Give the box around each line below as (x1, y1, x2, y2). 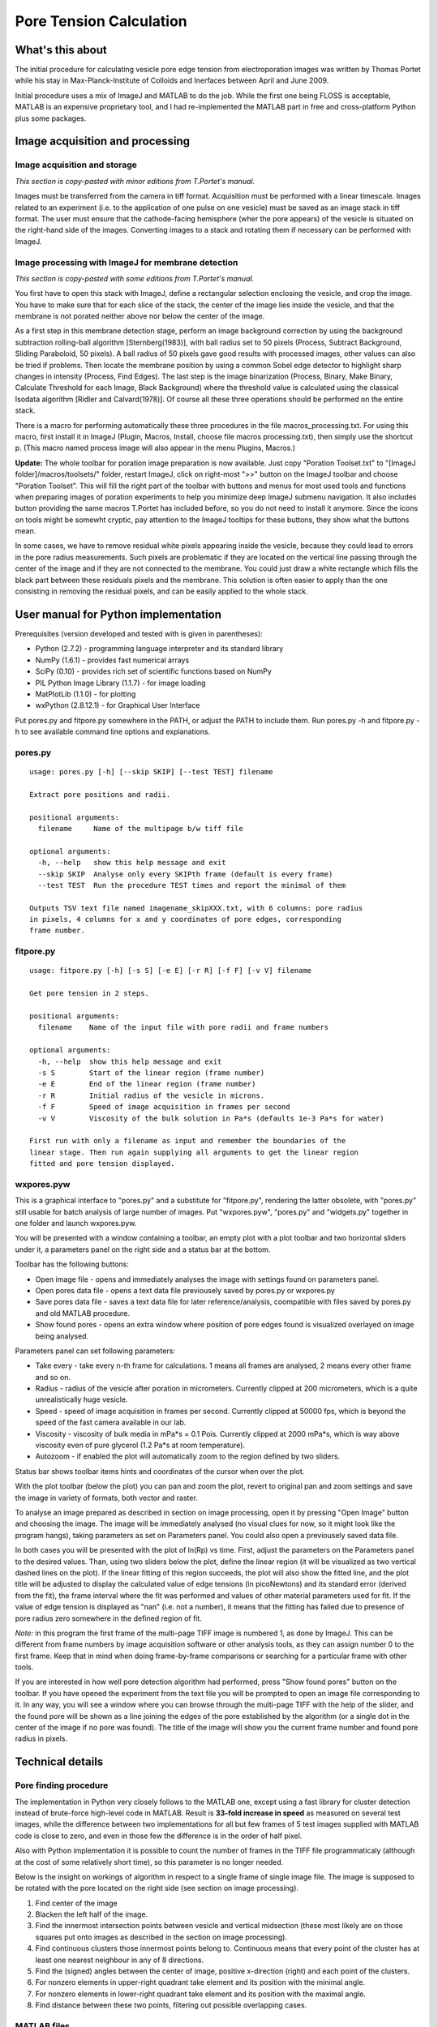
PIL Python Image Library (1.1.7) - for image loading (35, 678, 206, 688)
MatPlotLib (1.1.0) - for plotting (35, 689, 136, 699)
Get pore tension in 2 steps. (29, 989, 150, 998)
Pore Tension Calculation (15, 12, 187, 30)
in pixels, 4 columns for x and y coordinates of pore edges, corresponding (29, 915, 342, 924)
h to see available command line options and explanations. (15, 726, 211, 737)
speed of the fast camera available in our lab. (35, 1417, 187, 1427)
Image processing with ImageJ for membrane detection (15, 256, 238, 268)
